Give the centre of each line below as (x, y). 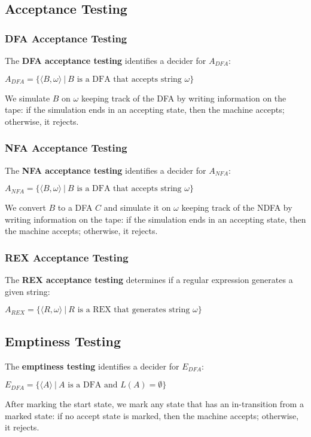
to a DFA (75, 207)
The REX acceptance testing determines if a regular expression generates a (149, 280)
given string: (28, 291)
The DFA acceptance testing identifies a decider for (106, 60)
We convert (25, 207)
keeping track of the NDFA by (237, 207)
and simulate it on (137, 207)
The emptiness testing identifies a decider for (92, 366)
